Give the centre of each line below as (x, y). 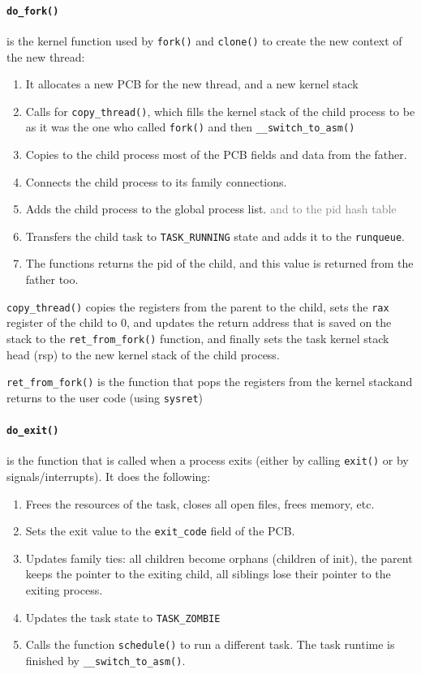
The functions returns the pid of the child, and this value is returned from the (219, 263)
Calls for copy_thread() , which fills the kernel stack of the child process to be (220, 111)
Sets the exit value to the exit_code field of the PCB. (160, 531)
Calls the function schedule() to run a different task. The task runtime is (210, 644)
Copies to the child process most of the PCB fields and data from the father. (216, 155)
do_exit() (33, 431)
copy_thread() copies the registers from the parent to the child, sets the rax (198, 306)
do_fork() (33, 11)
